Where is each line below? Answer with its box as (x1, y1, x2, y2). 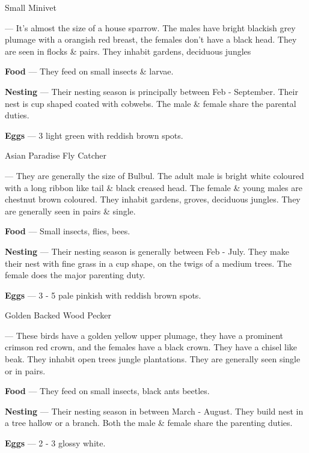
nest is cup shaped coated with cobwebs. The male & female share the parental (5, 97, 296, 109)
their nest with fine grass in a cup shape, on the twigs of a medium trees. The (5, 257, 292, 269)
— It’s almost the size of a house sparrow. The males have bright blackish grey (5, 21, 296, 34)
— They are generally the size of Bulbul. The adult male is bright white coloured (5, 169, 304, 181)
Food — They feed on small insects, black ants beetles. (5, 385, 210, 397)
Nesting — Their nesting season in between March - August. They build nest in (5, 404, 304, 417)
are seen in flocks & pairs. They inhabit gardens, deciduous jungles (5, 44, 251, 57)
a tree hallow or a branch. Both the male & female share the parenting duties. (5, 416, 293, 429)
